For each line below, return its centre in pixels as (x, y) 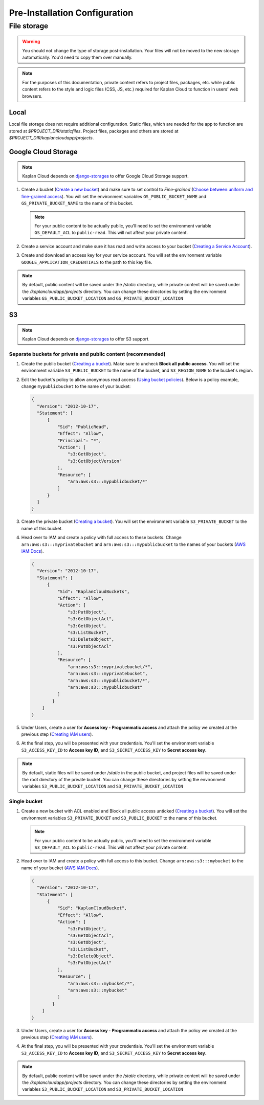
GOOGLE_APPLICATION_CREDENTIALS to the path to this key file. (87, 262)
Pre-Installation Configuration (71, 13)
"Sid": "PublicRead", (83, 427)
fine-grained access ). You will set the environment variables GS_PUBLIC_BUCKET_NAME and (114, 196)
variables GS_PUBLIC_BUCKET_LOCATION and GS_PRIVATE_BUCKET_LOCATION (103, 298)
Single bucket (26, 801)
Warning (31, 42)
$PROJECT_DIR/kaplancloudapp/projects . (51, 138)
